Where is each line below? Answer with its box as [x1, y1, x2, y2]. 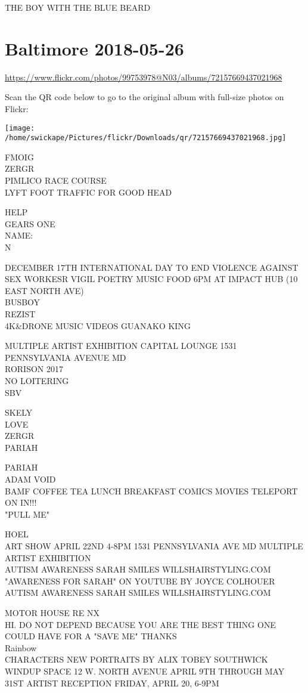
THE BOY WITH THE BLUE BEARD [5, 1, 151, 13]
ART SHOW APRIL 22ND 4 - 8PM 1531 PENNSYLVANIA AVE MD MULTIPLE [5, 540, 303, 552]
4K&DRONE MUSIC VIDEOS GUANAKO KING [5, 319, 191, 332]
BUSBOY [5, 296, 41, 308]
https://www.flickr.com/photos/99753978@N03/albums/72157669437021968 [5, 70, 282, 83]
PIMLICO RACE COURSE [5, 174, 107, 186]
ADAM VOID [5, 473, 56, 485]
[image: [5, 123, 35, 132]
